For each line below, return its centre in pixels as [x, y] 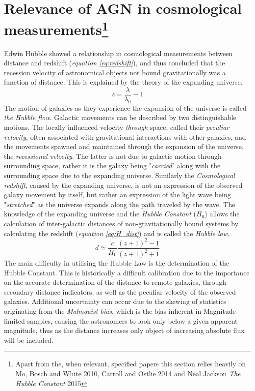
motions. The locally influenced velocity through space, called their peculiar [117, 127]
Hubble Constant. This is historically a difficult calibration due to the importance [127, 272]
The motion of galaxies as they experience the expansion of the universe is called [125, 107]
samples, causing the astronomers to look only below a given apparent [132, 320]
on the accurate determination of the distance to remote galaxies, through [115, 282]
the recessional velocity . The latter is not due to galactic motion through [113, 156]
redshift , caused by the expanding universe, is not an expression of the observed [123, 185]
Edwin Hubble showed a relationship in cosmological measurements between [118, 53]
